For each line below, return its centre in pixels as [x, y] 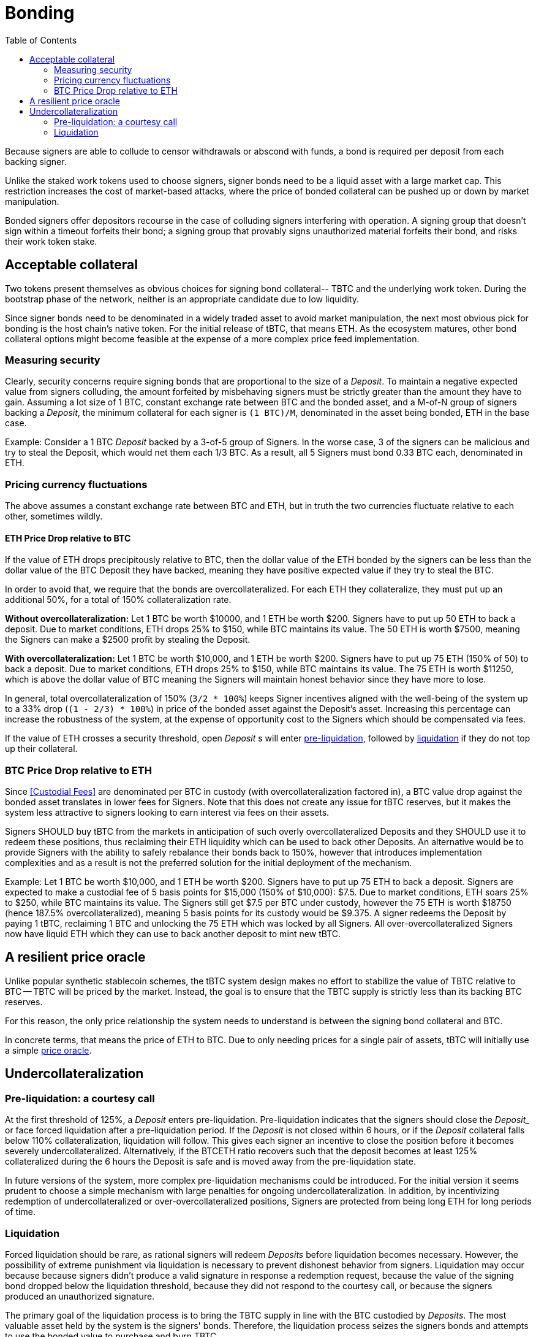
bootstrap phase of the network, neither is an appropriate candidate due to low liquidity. [182, 299]
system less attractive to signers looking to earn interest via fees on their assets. [167, 813]
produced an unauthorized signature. [80, 1296]
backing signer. [36, 161]
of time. [20, 1212]
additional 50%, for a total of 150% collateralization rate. [118, 600]
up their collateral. [41, 749]
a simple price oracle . [48, 1050]
